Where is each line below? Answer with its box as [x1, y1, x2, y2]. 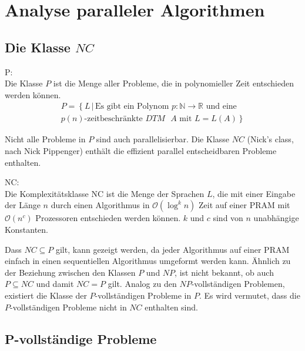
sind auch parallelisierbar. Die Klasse [96, 133, 230, 145]
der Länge [5, 199, 41, 211]
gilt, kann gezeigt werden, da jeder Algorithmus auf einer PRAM [55, 243, 290, 255]
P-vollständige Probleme [5, 329, 157, 347]
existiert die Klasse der [5, 289, 87, 301]
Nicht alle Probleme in [5, 133, 86, 145]
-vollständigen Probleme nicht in [10, 300, 127, 313]
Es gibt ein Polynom [95, 102, 169, 111]
